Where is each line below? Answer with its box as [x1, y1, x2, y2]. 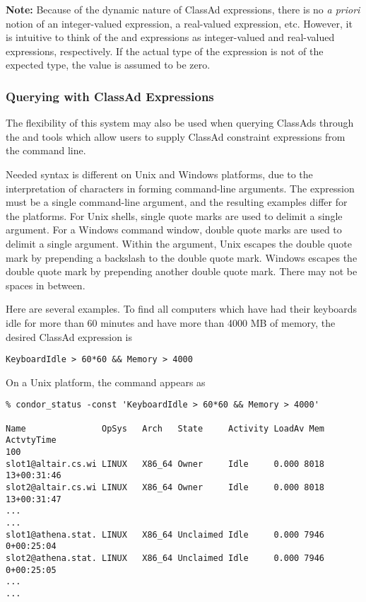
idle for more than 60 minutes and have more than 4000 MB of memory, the [6, 315, 336, 330]
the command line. [6, 143, 86, 158]
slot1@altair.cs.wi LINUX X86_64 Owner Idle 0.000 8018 [6, 458, 325, 469]
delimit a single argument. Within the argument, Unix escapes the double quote [6, 236, 352, 250]
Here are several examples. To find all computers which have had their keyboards [6, 301, 358, 316]
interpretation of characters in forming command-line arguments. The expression [6, 180, 355, 195]
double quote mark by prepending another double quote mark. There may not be [6, 264, 358, 279]
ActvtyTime [6, 435, 57, 446]
